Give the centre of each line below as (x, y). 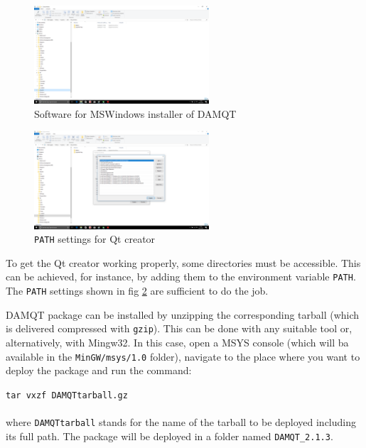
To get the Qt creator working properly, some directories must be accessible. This (183, 262)
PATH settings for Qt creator (95, 239)
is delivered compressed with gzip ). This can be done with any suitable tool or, (179, 328)
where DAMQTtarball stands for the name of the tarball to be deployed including (181, 422)
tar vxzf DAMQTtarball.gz (67, 395)
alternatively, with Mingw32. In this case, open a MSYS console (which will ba (177, 342)
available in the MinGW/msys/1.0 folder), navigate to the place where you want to (183, 356)
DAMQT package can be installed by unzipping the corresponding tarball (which (183, 314)
